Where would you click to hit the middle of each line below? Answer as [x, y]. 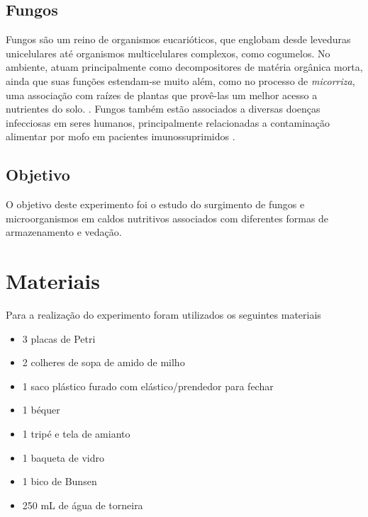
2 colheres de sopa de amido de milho [104, 362]
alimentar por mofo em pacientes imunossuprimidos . [121, 136]
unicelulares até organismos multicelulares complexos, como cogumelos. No [168, 53]
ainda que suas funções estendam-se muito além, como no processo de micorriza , [180, 80]
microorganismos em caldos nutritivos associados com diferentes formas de [167, 218]
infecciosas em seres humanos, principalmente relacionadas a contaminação [168, 122]
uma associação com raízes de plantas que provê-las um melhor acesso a [162, 95]
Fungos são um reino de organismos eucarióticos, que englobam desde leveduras [178, 39]
